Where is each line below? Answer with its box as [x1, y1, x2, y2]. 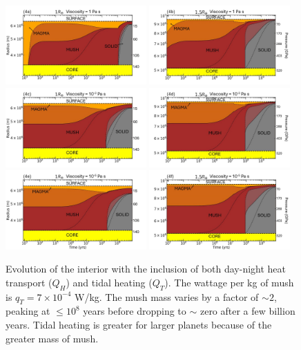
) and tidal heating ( [66, 275, 153, 289]
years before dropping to [83, 304, 186, 318]
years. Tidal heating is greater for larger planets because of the [6, 317, 272, 331]
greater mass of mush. [6, 331, 99, 345]
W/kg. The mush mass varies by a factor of [75, 289, 259, 304]
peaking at [6, 304, 50, 318]
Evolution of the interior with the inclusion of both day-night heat [6, 261, 287, 276]
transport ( [6, 275, 52, 289]
